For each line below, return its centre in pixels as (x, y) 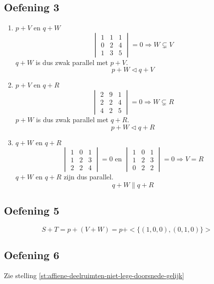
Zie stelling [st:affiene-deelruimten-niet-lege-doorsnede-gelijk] (94, 275)
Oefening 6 (32, 255)
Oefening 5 (32, 210)
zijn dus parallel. (89, 177)
